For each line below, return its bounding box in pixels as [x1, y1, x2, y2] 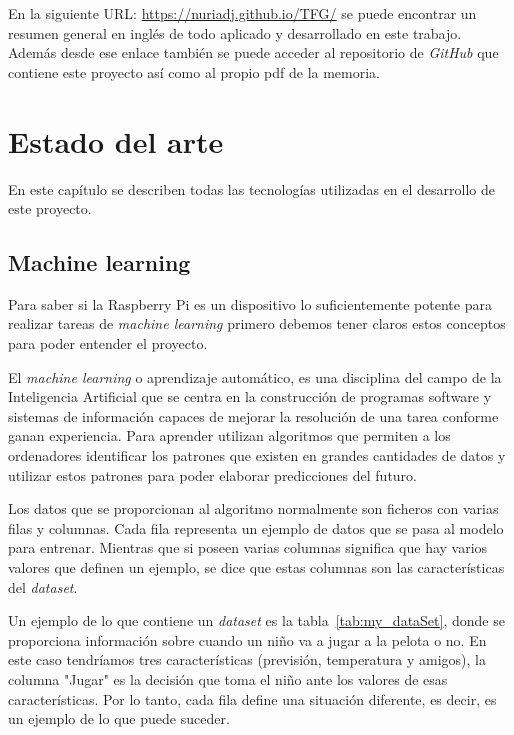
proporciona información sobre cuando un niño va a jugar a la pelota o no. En [8, 629, 487, 650]
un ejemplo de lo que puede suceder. [8, 708, 230, 729]
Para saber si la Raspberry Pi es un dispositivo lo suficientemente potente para [8, 293, 492, 314]
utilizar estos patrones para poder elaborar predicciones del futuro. [8, 464, 417, 485]
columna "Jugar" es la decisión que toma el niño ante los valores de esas [8, 668, 448, 689]
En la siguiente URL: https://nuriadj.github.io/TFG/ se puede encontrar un [8, 3, 477, 23]
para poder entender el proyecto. [8, 333, 208, 354]
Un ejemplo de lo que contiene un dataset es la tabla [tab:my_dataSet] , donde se [8, 610, 505, 631]
